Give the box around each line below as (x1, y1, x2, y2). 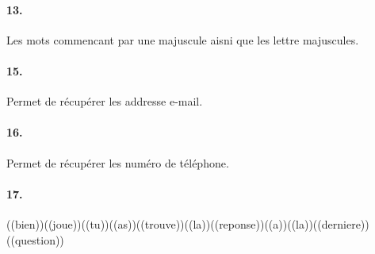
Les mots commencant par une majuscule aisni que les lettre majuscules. (6, 31, 359, 48)
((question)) (6, 231, 64, 248)
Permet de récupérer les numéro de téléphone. (6, 154, 229, 171)
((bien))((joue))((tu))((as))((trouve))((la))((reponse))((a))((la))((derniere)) (6, 215, 369, 232)
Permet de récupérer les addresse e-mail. (6, 93, 203, 110)
